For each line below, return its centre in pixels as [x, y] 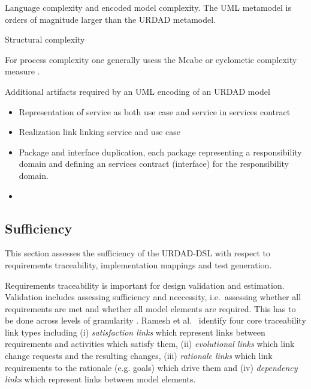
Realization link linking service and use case [99, 132]
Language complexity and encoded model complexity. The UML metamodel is [148, 7]
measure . [22, 71]
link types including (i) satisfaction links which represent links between [135, 332]
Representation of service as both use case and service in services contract [155, 111]
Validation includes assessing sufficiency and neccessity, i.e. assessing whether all [153, 297]
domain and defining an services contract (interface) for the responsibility [154, 164]
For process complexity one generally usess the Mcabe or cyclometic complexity [151, 59]
